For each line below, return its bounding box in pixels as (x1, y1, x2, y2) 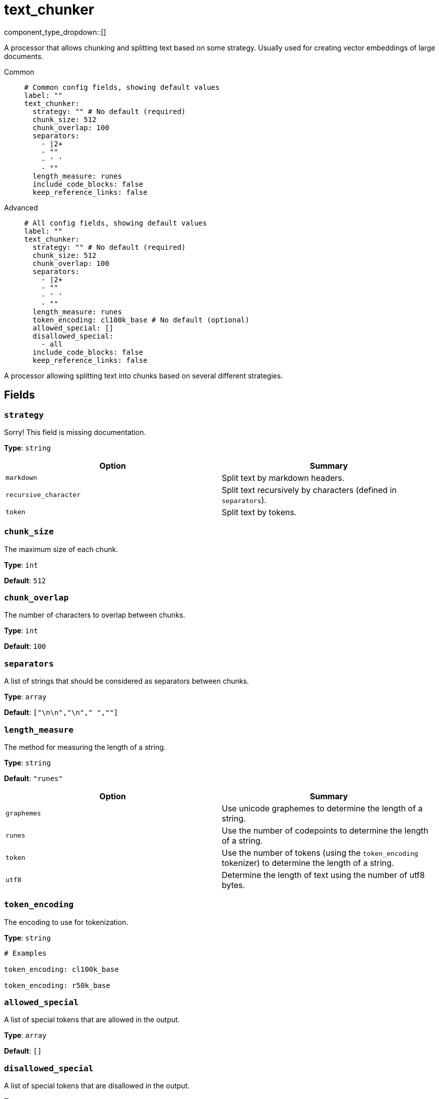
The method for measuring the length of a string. (4, 742, 166, 751)
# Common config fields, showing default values (24, 83, 220, 91)
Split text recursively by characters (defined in (222, 484, 397, 495)
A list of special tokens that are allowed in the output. (4, 1015, 180, 1024)
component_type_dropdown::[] (4, 27, 106, 36)
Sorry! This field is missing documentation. (4, 427, 146, 436)
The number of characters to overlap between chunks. (4, 611, 185, 620)
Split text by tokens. (222, 507, 297, 517)
